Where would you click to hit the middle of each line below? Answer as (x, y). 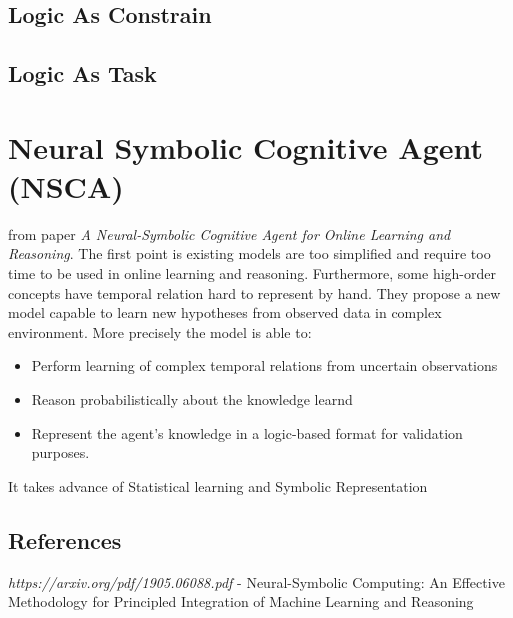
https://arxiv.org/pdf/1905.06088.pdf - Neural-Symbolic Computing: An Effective (256, 581)
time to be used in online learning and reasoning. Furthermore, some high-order (252, 273)
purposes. (60, 452)
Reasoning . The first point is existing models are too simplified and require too (249, 253)
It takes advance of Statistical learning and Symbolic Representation (218, 485)
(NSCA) (66, 185)
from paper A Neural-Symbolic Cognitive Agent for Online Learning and (229, 233)
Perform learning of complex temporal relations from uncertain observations (264, 365)
